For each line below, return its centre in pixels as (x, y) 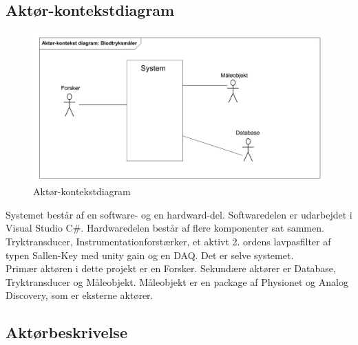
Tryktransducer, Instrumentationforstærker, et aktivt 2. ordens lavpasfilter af (168, 241)
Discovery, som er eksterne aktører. (80, 295)
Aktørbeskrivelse (66, 332)
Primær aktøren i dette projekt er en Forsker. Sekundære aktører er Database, (171, 268)
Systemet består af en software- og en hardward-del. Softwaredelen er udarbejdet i (179, 214)
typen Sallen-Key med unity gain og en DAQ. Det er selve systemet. (150, 255)
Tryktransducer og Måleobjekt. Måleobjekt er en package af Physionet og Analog (177, 281)
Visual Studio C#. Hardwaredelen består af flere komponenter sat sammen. (165, 228)
